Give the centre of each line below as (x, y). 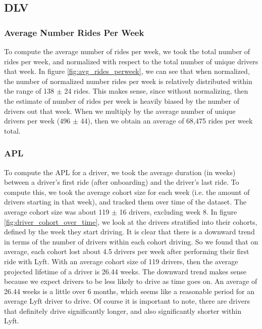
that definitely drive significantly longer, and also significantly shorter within (123, 311)
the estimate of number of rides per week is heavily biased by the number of (122, 100)
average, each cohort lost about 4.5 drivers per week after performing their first (127, 251)
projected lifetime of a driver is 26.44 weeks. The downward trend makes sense (125, 271)
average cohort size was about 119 (57, 211)
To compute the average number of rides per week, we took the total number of (127, 51)
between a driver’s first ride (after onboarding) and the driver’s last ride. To (122, 182)
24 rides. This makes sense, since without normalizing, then (156, 91)
